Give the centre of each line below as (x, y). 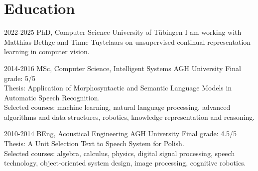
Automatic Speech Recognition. (52, 97)
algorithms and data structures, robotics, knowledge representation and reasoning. (129, 117)
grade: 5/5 (20, 78)
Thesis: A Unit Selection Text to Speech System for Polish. (94, 143)
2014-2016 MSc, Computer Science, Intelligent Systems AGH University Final (123, 68)
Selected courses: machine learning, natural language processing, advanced (117, 107)
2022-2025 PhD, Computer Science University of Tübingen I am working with (123, 32)
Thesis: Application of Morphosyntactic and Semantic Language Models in (118, 88)
